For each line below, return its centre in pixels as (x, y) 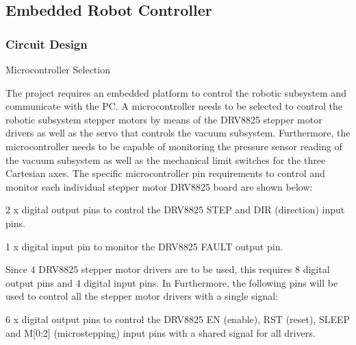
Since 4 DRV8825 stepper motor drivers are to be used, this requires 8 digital (168, 269)
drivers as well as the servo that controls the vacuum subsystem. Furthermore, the (178, 133)
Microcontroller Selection (58, 69)
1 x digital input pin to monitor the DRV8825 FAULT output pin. (144, 246)
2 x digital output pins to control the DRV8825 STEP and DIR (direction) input (175, 210)
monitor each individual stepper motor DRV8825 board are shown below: (159, 186)
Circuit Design (47, 44)
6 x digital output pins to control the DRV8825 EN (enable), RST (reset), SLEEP (178, 319)
